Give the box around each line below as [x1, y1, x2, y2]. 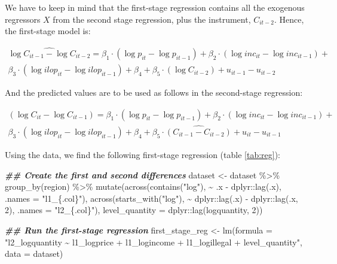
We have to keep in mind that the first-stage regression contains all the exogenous [5, 1, 305, 13]
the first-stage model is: [5, 25, 91, 37]
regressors [5, 13, 41, 25]
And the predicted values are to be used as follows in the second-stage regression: [5, 86, 303, 99]
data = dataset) [5, 247, 63, 260]
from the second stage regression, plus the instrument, [53, 13, 251, 25]
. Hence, [274, 13, 304, 25]
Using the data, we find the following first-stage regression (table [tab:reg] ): [5, 148, 281, 160]
